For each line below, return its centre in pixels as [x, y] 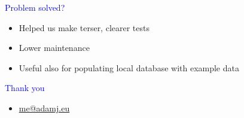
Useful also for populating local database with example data [129, 67]
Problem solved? [35, 7]
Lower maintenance [54, 48]
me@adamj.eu [44, 108]
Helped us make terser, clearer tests [84, 27]
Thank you [25, 88]
